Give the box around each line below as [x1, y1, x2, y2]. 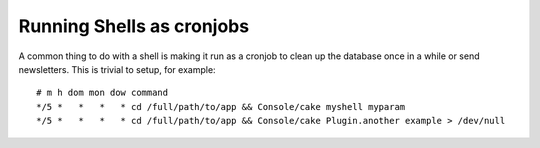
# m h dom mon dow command [36, 87, 169, 99]
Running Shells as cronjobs [18, 15, 250, 37]
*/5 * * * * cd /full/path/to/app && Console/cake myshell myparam [36, 101, 406, 112]
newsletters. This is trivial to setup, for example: [18, 63, 216, 75]
